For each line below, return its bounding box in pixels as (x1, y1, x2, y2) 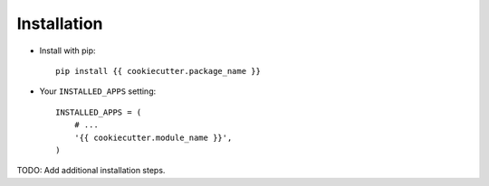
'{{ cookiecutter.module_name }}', (73, 132, 233, 143)
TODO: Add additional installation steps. (16, 165, 166, 176)
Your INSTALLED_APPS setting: (39, 86, 157, 97)
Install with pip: (39, 45, 96, 56)
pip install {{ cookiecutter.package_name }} (55, 66, 262, 76)
